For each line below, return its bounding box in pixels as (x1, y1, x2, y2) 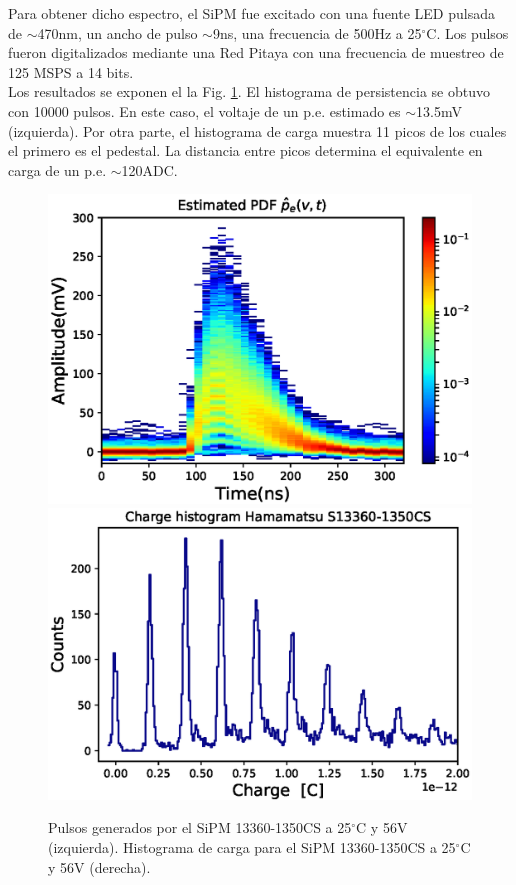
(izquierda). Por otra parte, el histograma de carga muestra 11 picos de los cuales (8, 120, 507, 141)
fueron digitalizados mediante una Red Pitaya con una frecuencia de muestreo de (8, 42, 504, 63)
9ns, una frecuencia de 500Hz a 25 (212, 22, 422, 43)
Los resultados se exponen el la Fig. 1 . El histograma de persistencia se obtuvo (8, 81, 490, 102)
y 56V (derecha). (48, 856, 151, 877)
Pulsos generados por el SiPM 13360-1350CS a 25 (48, 817, 352, 838)
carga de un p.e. (8, 159, 107, 180)
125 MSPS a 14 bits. (8, 61, 134, 82)
